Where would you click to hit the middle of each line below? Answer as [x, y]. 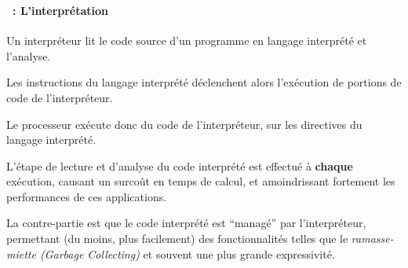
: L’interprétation [61, 10]
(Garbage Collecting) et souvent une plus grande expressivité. [187, 253]
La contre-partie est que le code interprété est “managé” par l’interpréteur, [186, 223]
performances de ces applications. [87, 196]
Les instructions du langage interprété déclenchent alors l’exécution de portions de [204, 82]
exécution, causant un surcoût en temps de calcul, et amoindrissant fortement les [201, 181]
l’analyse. [29, 55]
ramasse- [372, 239]
